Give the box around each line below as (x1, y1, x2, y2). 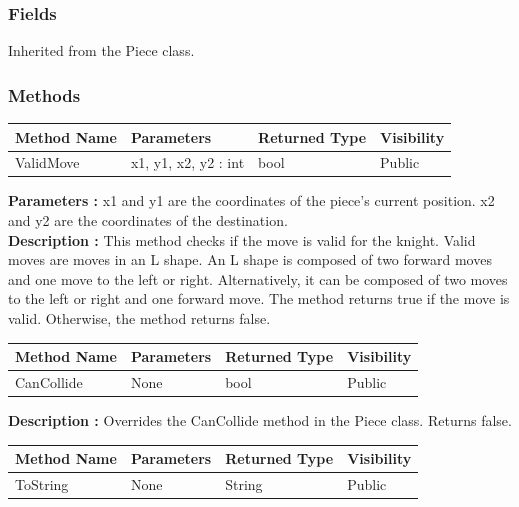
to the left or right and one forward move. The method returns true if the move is (8, 288, 510, 309)
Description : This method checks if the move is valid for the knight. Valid (8, 229, 476, 250)
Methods (8, 82, 81, 107)
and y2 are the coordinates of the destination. (8, 210, 288, 231)
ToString (15, 474, 69, 494)
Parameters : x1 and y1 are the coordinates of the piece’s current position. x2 (8, 190, 495, 211)
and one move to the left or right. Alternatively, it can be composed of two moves (8, 268, 508, 289)
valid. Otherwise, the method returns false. (8, 308, 271, 329)
